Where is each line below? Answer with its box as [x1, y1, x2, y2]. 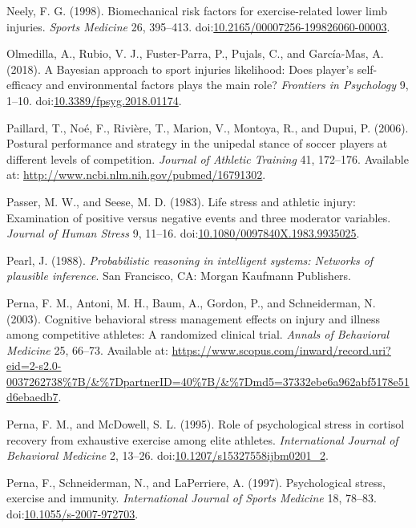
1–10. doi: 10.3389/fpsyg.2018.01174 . [6, 91, 182, 108]
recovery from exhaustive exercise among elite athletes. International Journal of [6, 431, 398, 448]
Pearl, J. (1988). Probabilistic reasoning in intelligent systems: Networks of [6, 251, 374, 268]
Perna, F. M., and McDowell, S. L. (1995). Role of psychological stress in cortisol [6, 416, 405, 433]
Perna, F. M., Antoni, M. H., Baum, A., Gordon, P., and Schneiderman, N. [6, 294, 376, 311]
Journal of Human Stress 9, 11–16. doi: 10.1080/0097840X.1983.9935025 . [6, 225, 360, 242]
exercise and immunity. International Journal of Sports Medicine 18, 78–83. [6, 489, 377, 506]
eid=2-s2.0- [6, 357, 62, 374]
